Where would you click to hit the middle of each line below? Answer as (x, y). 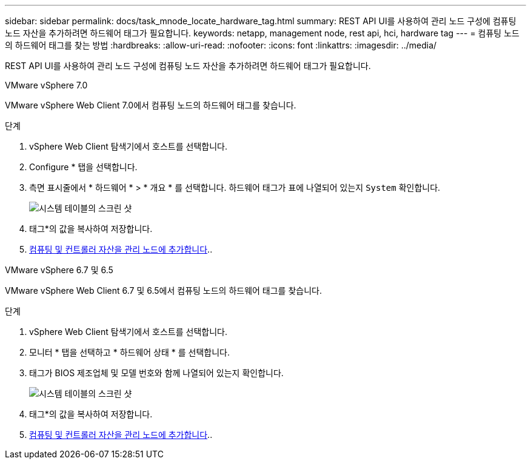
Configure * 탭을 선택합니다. (83, 167)
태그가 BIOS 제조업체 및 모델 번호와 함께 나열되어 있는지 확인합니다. (156, 373)
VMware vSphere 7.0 (46, 85)
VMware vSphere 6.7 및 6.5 (59, 270)
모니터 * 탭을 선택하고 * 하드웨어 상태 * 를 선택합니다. (129, 352)
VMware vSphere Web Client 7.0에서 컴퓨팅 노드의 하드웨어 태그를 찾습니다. (151, 105)
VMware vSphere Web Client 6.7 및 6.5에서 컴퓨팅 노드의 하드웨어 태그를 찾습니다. (163, 290)
